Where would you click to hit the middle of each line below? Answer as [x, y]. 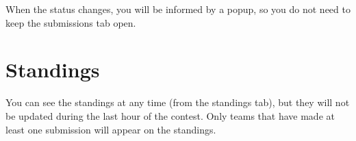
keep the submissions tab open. [71, 22]
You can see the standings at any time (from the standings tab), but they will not [178, 102]
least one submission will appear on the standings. [111, 129]
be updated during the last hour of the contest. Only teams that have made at [170, 115]
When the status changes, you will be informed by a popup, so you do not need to [178, 9]
